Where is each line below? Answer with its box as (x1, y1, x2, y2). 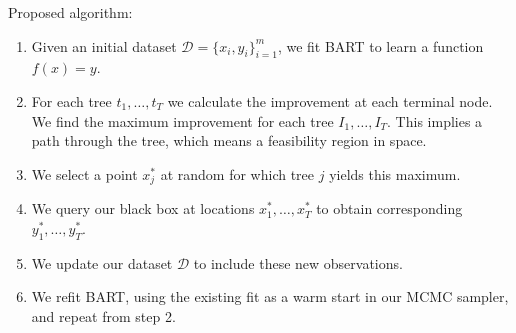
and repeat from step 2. (31, 305, 176, 326)
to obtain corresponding (316, 198, 463, 219)
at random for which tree (160, 163, 315, 184)
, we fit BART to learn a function (277, 35, 484, 56)
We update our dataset (31, 252, 173, 273)
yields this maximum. (329, 163, 461, 184)
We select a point (31, 163, 138, 184)
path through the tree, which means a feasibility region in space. (31, 130, 427, 151)
